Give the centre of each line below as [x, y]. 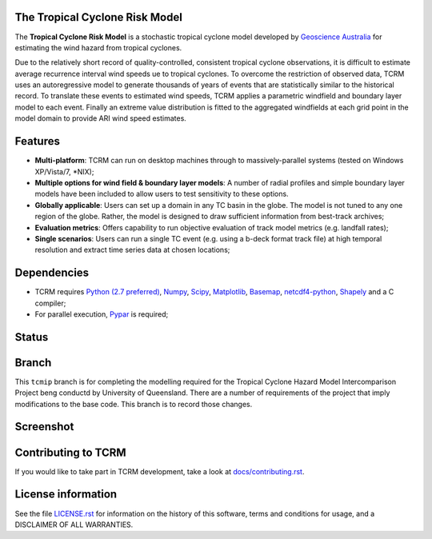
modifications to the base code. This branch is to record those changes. [134, 404]
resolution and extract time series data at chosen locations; [132, 250]
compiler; [50, 303]
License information [66, 495]
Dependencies [52, 273]
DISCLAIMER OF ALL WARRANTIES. [74, 525]
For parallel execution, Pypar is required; [102, 314]
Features [37, 141]
